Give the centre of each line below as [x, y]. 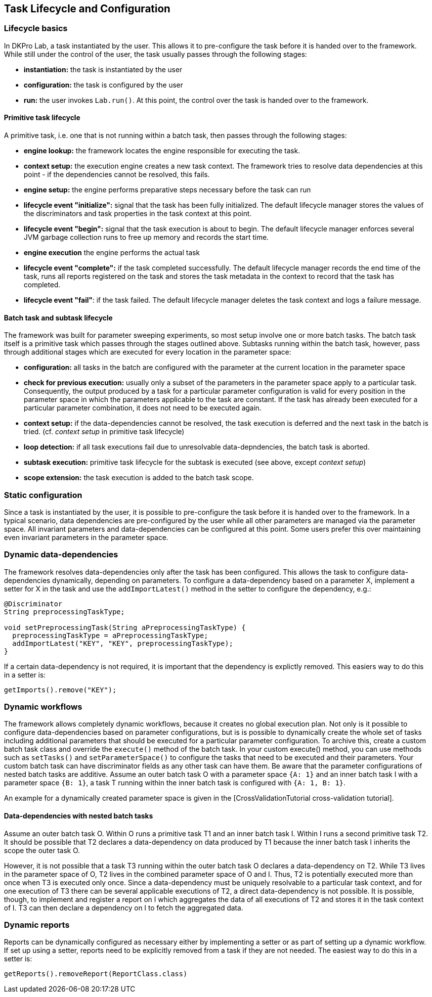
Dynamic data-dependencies [61, 555]
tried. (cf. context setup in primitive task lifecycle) [104, 432]
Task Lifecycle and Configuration [87, 9]
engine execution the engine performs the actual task [112, 253]
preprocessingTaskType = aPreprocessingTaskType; [110, 635]
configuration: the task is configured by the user [104, 85]
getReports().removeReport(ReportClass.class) [96, 974]
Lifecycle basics [36, 28]
